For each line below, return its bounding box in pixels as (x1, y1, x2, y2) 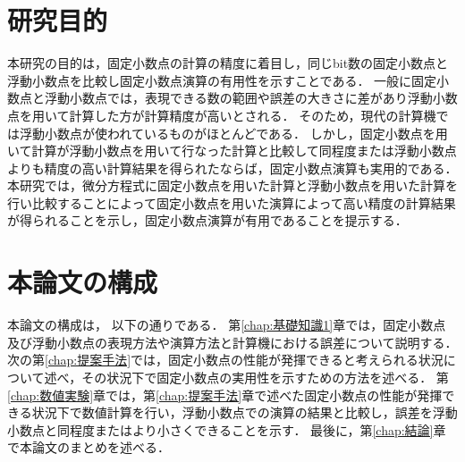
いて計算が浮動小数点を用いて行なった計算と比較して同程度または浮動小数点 (7, 141, 457, 160)
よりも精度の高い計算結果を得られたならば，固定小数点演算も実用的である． (7, 158, 458, 177)
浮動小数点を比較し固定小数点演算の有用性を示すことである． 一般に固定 (7, 71, 437, 89)
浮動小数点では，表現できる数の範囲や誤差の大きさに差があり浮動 (44, 88, 433, 107)
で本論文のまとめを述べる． (7, 438, 170, 457)
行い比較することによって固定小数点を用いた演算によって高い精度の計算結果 (7, 193, 456, 212)
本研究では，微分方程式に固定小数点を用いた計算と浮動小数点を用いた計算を (7, 176, 458, 195)
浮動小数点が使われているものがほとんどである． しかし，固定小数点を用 (19, 123, 448, 142)
